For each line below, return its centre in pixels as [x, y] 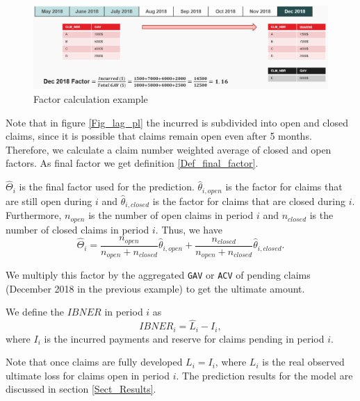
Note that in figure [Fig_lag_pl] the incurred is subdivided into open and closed [177, 122]
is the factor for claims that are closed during [249, 200]
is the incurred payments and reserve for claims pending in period [184, 338]
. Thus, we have [189, 229]
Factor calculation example [91, 99]
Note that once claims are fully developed [94, 362]
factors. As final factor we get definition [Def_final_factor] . [132, 163]
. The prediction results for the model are [264, 375]
